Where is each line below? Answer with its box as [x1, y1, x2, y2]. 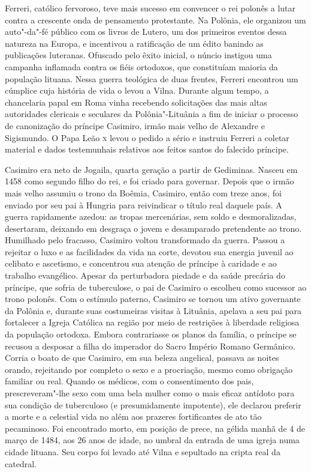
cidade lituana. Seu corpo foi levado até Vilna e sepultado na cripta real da [5, 445, 280, 458]
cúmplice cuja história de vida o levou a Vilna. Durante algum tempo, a [5, 84, 269, 97]
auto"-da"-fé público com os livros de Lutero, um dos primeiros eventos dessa [5, 25, 287, 38]
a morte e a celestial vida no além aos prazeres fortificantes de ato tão [5, 410, 262, 423]
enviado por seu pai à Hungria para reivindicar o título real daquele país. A [5, 198, 282, 211]
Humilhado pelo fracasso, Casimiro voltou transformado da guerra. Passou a [5, 234, 285, 246]
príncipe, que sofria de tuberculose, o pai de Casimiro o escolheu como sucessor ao [5, 280, 307, 293]
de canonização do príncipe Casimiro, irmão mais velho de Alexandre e [5, 119, 265, 132]
